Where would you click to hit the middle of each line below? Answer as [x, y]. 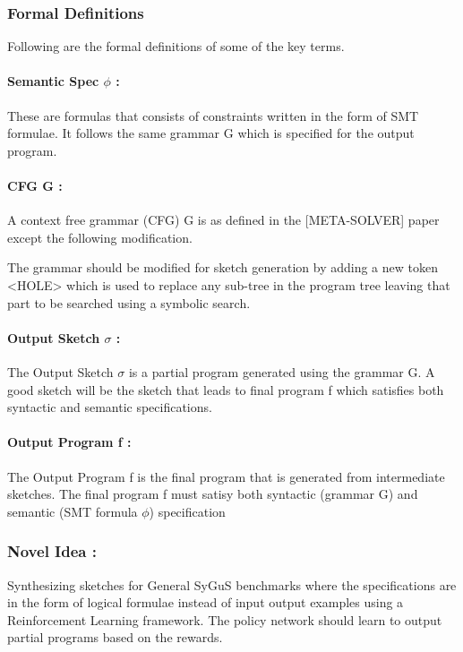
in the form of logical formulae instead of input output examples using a [206, 602]
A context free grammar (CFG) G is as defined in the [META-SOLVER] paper [223, 220]
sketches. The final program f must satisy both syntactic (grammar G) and [213, 494]
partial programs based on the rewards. [115, 637]
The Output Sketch [60, 371]
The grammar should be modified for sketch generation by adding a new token [223, 267]
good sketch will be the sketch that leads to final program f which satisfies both [226, 389]
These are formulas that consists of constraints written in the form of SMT [213, 115]
